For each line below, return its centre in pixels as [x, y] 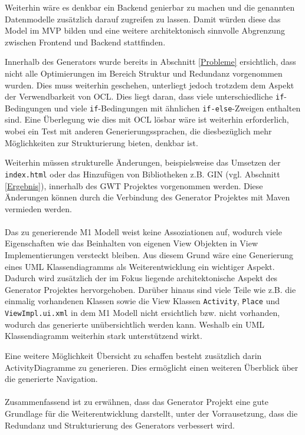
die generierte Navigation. [51, 379]
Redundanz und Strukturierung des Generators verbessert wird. [120, 425]
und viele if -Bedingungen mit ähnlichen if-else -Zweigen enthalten [177, 108]
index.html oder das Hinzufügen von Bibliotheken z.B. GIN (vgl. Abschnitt [142, 174]
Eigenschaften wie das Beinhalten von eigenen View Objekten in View [132, 243]
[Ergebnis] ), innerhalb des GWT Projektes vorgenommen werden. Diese [134, 185]
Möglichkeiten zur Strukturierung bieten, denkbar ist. [101, 142]
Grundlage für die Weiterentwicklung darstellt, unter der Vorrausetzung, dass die [151, 413]
